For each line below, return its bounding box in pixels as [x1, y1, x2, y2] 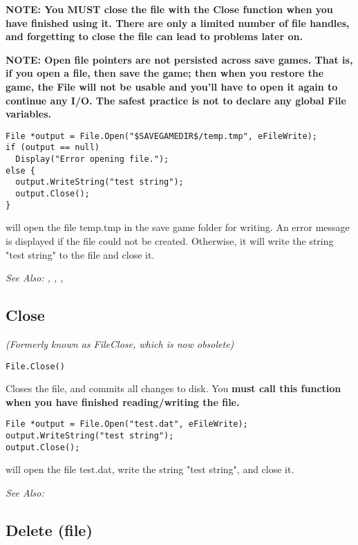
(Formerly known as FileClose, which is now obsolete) [6, 336, 234, 351]
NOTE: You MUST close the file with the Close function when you [6, 2, 333, 16]
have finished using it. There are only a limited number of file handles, [6, 15, 350, 30]
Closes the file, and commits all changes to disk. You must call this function [6, 381, 341, 396]
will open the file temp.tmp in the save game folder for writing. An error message [6, 220, 350, 234]
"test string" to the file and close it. [6, 247, 155, 261]
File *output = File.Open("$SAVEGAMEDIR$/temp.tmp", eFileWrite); [6, 131, 318, 141]
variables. [6, 107, 51, 121]
